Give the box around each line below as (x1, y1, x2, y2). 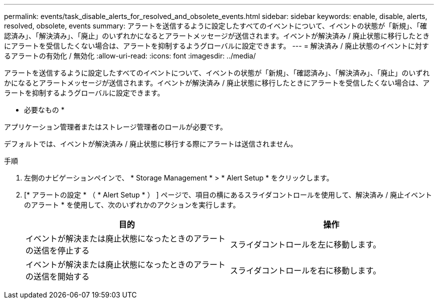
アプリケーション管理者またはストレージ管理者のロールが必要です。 (4, 122, 227, 131)
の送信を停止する (25, 245, 90, 255)
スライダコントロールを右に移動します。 (230, 265, 381, 275)
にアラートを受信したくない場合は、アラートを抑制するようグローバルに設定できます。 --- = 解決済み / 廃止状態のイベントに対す (4, 41, 429, 50)
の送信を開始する (25, 271, 90, 281)
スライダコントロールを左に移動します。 (230, 239, 381, 249)
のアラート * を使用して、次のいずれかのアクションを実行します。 (24, 200, 240, 209)
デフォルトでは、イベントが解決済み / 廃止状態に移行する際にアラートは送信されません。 (4, 139, 297, 148)
